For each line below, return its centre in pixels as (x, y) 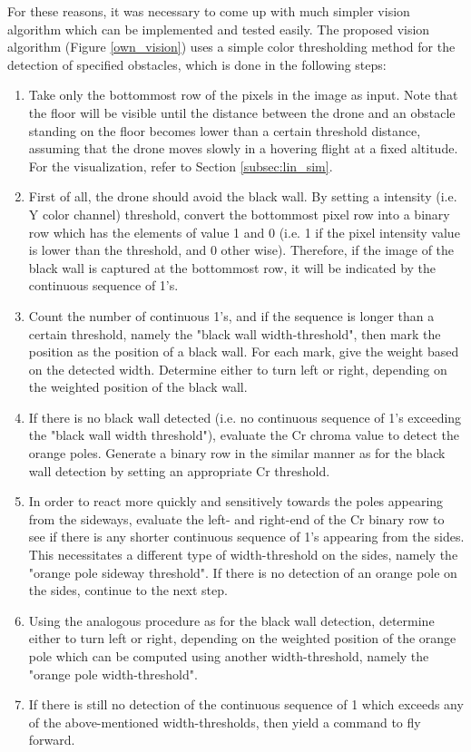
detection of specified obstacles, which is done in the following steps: (197, 64)
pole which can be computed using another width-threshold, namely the (229, 656)
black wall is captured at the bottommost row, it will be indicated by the (232, 267)
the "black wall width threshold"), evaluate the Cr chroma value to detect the (244, 435)
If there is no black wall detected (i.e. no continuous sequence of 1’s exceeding (245, 417)
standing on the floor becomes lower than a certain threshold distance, (225, 130)
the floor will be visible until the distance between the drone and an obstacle (242, 112)
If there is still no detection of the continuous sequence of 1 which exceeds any (246, 704)
